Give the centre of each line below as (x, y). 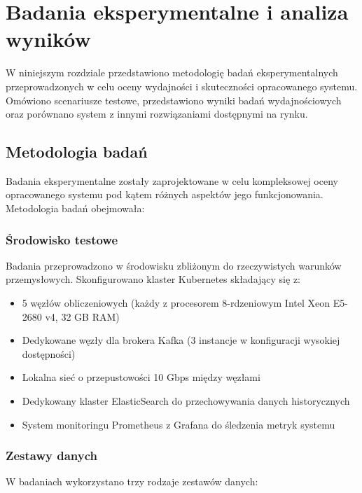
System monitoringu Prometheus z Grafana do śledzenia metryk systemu (179, 424)
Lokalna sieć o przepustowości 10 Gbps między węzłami (141, 377)
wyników (48, 39)
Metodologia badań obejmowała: (75, 208)
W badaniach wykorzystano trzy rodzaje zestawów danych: (132, 481)
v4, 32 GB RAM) (82, 316)
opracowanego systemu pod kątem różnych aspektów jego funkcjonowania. (165, 194)
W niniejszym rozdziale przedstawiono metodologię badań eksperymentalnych (172, 72)
